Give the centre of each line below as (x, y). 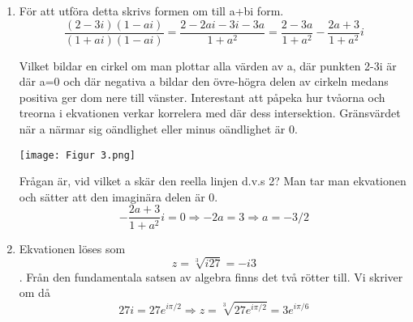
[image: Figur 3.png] (77, 155)
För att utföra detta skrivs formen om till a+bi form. (151, 11)
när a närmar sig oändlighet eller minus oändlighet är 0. (158, 129)
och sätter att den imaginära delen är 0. (118, 196)
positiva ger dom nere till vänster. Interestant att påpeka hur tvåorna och (202, 97)
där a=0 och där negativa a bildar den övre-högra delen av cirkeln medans (204, 81)
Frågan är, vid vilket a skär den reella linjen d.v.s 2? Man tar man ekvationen (213, 181)
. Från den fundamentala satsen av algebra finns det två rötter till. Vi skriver (211, 276)
